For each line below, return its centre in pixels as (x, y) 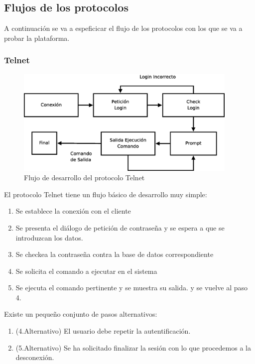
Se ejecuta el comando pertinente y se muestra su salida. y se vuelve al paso (131, 288)
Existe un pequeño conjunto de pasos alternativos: (81, 314)
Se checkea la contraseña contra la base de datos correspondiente (115, 254)
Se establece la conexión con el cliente (73, 211)
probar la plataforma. (37, 38)
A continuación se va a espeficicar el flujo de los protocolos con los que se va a (123, 28)
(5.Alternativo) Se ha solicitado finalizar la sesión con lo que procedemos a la (133, 347)
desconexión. (35, 357)
